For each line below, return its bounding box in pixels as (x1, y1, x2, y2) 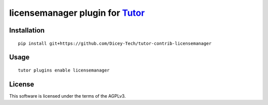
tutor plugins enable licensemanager (18, 67, 110, 73)
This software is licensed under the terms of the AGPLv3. (9, 93, 126, 99)
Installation (9, 26, 45, 35)
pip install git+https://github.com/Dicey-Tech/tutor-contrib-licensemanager (18, 40, 212, 46)
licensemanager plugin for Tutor (9, 7, 145, 18)
